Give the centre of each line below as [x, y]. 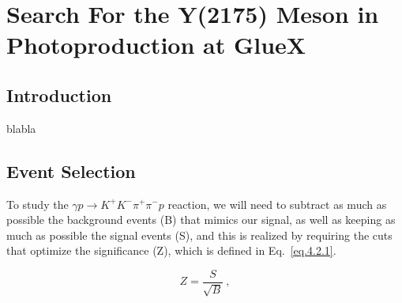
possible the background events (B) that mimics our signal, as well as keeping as [201, 220]
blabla [21, 128]
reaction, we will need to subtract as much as [277, 204]
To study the [38, 204]
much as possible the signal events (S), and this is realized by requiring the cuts [199, 235]
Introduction [59, 95]
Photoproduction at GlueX [156, 45]
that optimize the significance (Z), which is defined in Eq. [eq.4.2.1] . [171, 250]
